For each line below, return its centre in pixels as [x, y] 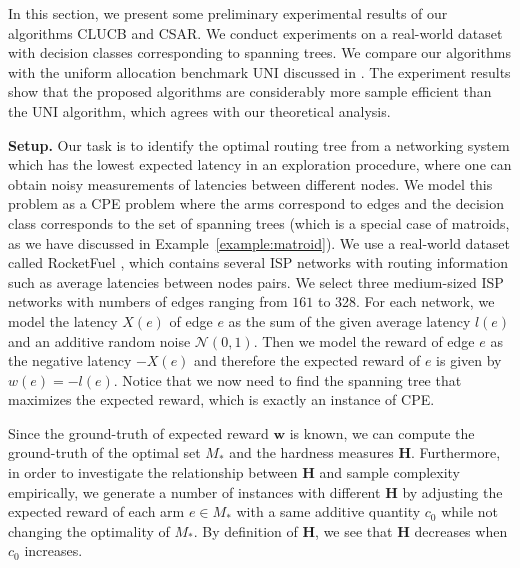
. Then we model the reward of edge [364, 340]
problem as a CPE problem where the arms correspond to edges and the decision [256, 203]
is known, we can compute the [382, 432]
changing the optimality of [89, 530]
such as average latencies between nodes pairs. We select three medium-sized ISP [256, 281]
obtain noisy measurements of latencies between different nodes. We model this [250, 183]
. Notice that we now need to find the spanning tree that [287, 379]
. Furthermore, [456, 452]
